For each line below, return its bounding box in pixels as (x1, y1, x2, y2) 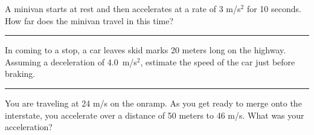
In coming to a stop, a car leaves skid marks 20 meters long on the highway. (5, 44, 286, 56)
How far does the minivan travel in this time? (5, 14, 174, 27)
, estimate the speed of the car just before (140, 55, 295, 68)
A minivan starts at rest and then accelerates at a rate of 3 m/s (5, 2, 241, 15)
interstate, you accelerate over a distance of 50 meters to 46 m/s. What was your (5, 108, 304, 121)
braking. (5, 67, 36, 80)
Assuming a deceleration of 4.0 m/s (5, 55, 137, 68)
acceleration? (5, 120, 53, 133)
